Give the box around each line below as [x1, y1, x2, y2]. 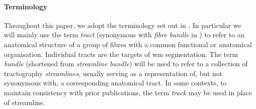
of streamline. [4, 97, 45, 107]
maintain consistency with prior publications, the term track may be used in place [4, 87, 253, 97]
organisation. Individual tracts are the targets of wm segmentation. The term [4, 49, 238, 59]
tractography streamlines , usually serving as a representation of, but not [4, 68, 222, 78]
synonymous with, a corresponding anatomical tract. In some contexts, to [4, 78, 227, 88]
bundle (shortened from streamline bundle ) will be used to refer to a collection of [4, 58, 248, 69]
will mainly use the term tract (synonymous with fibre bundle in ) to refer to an [4, 29, 245, 40]
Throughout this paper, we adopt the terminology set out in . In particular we [4, 20, 241, 30]
